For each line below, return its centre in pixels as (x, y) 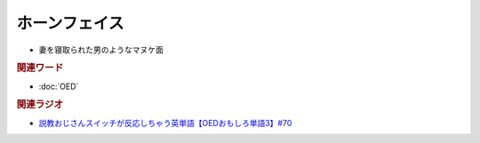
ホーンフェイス (70, 23)
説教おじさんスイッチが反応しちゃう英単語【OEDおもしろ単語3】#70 (165, 123)
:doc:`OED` (59, 86)
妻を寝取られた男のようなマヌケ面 (101, 50)
